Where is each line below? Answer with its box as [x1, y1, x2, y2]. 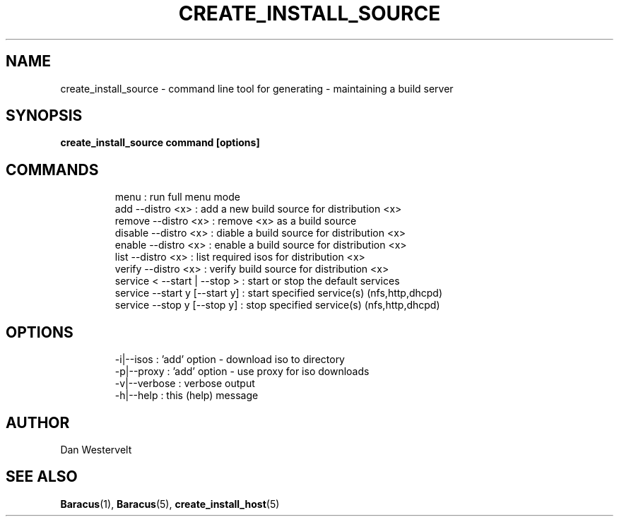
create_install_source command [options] [60, 136, 260, 149]
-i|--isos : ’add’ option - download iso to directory [114, 353, 345, 366]
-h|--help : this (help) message [114, 389, 259, 402]
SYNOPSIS [6, 107, 83, 125]
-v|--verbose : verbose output [114, 377, 255, 390]
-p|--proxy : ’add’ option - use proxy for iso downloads [114, 365, 370, 378]
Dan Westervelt [60, 443, 132, 456]
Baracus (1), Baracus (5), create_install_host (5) [60, 497, 280, 510]
